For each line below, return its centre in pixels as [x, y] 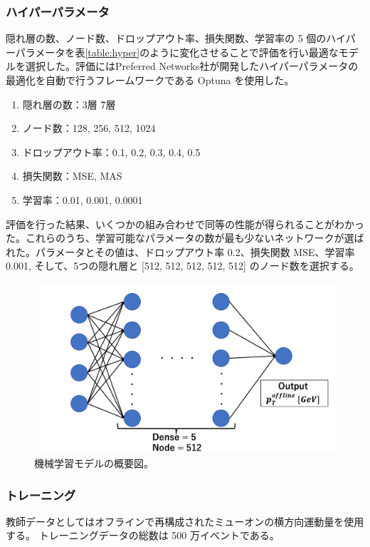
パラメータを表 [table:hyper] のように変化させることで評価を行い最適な [177, 52]
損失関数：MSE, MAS [72, 176]
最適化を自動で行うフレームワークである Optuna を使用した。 [150, 80]
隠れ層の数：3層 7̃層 [69, 104]
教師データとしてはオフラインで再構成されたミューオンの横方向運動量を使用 [185, 521]
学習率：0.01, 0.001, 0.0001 [83, 199]
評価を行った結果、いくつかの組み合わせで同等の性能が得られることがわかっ [185, 224]
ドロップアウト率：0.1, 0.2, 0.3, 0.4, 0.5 [111, 152]
